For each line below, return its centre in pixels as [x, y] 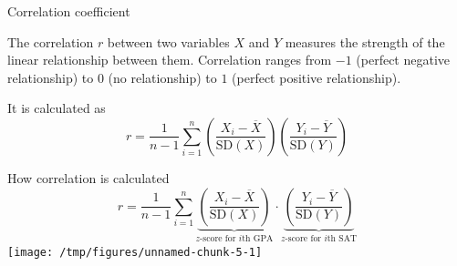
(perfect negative [403, 60]
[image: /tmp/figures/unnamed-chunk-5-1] [135, 252]
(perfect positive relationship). [317, 77]
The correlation [51, 41]
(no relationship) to [162, 77]
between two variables [168, 41]
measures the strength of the [365, 41]
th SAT [342, 239]
